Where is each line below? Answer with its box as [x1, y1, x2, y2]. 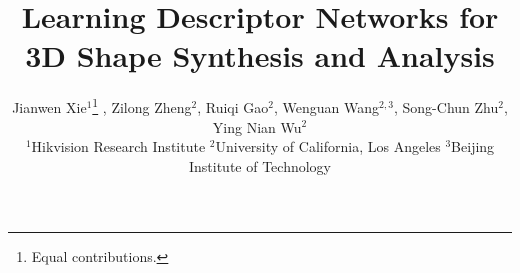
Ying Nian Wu [212, 116, 302, 137]
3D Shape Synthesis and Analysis [25, 35, 495, 76]
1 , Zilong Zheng [92, 94, 192, 117]
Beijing [451, 136, 495, 157]
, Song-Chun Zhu [393, 96, 499, 117]
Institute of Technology [188, 155, 332, 176]
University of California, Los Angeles [215, 136, 441, 157]
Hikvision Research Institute [31, 136, 206, 157]
